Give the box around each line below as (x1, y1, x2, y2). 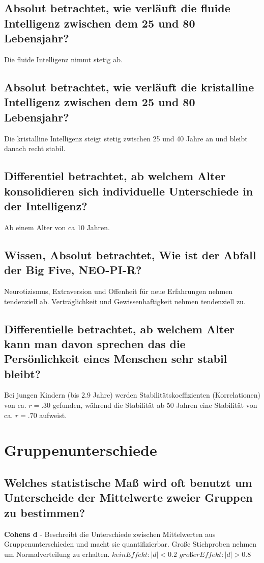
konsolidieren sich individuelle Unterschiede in (4, 183, 253, 199)
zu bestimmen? (4, 504, 85, 520)
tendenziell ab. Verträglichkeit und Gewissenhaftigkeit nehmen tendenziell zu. (4, 296, 246, 306)
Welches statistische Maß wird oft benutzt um (4, 475, 252, 491)
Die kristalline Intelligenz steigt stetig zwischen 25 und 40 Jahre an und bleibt (4, 133, 248, 143)
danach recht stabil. (4, 143, 66, 154)
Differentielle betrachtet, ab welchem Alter (4, 321, 235, 336)
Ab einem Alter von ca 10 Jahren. (4, 222, 110, 232)
